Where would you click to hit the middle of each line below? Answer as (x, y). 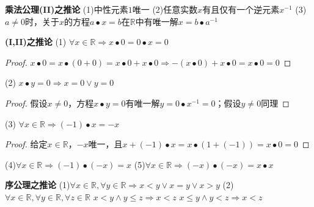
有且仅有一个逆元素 (241, 9)
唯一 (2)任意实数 (165, 9)
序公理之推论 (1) (38, 185)
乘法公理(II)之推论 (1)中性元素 (67, 9)
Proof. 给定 (26, 144)
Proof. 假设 (26, 103)
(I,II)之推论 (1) (36, 42)
